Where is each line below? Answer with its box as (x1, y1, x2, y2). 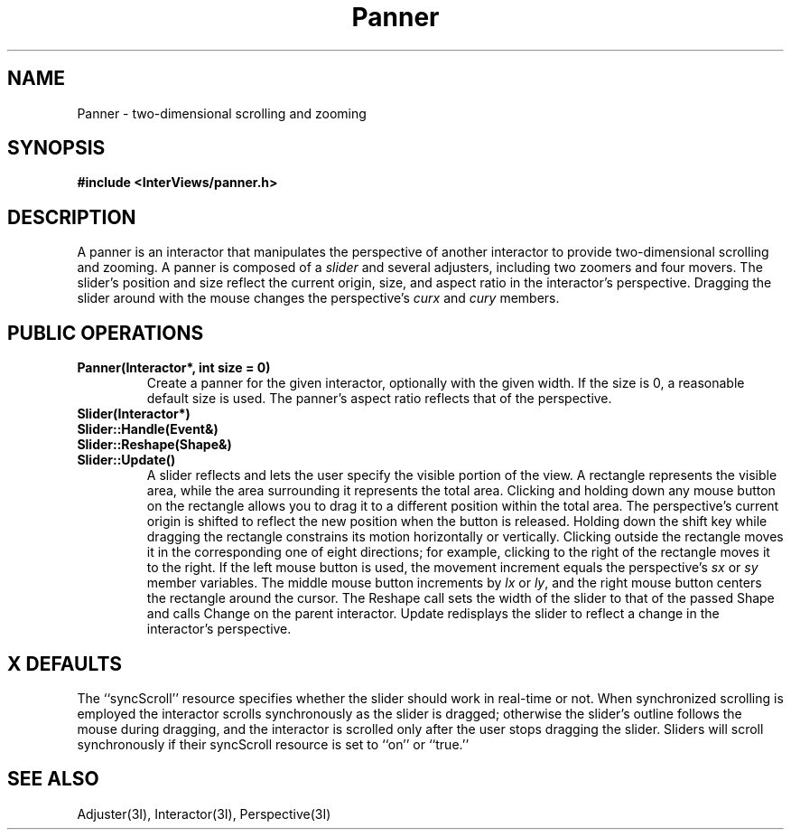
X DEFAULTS (7, 652, 123, 675)
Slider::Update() (77, 452, 176, 468)
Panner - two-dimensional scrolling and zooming (77, 105, 367, 121)
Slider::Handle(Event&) (77, 421, 219, 437)
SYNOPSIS (7, 136, 106, 160)
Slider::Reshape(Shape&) (77, 437, 232, 453)
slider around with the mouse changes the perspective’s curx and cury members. (77, 290, 560, 306)
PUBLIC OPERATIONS (7, 321, 204, 344)
